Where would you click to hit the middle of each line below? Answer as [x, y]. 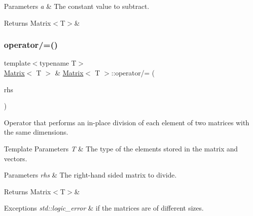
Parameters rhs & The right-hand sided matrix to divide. [90, 175]
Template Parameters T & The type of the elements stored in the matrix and [121, 148]
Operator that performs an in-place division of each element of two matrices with [127, 122]
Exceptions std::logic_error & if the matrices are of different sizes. [104, 208]
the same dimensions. [36, 132]
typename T [58, 63]
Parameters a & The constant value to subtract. [77, 6]
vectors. [16, 158]
